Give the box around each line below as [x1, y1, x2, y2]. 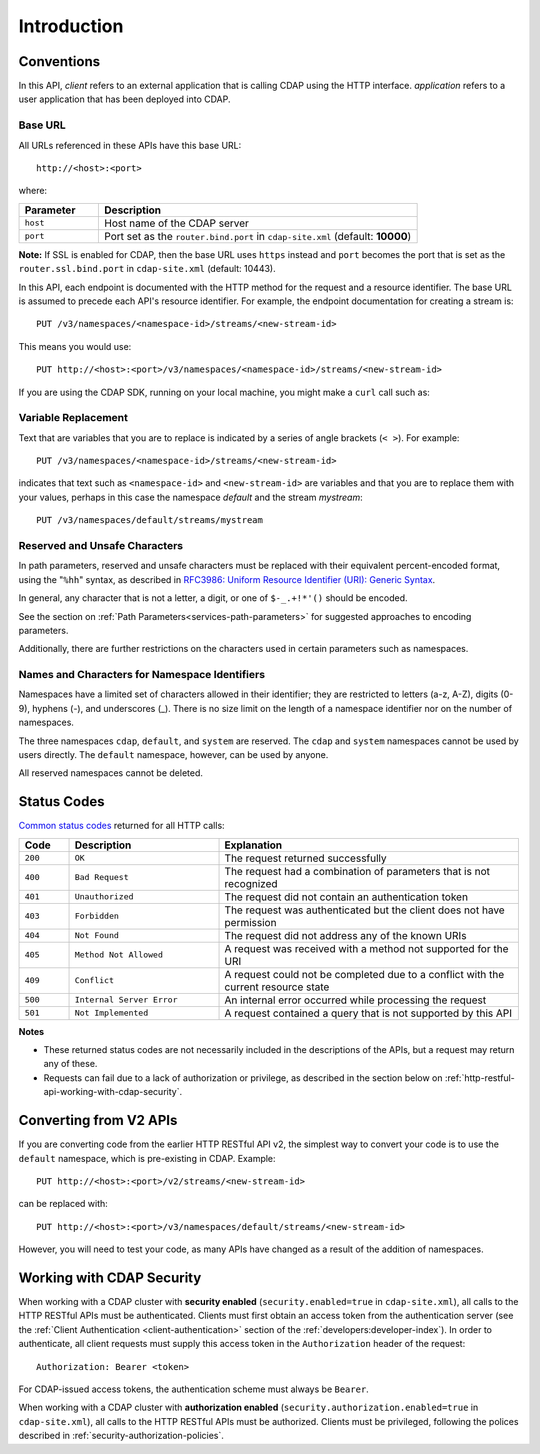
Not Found [74, 930, 120, 941]
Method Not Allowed [74, 950, 164, 960]
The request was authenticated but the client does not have [224, 903, 505, 917]
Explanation [224, 838, 283, 852]
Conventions [18, 53, 101, 70]
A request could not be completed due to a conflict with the [224, 967, 505, 981]
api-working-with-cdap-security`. [43, 1086, 183, 1098]
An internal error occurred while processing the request [224, 993, 487, 1007]
